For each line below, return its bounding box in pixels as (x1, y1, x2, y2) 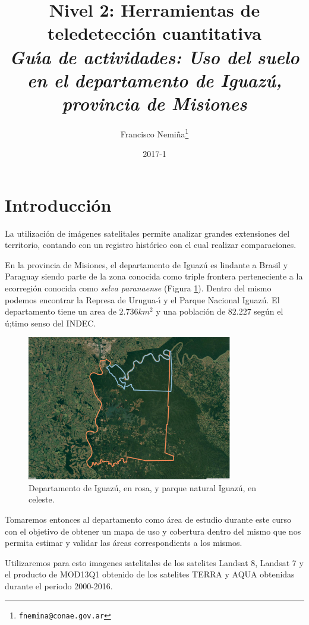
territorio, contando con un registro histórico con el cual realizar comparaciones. (5, 238, 297, 251)
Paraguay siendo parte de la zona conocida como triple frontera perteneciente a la (5, 270, 303, 282)
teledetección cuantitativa (48, 21, 261, 45)
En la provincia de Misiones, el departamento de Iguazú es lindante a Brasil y (5, 258, 288, 271)
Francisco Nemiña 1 (120, 125, 189, 140)
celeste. (29, 493, 55, 505)
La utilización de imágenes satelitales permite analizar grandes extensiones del (5, 227, 290, 239)
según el (254, 305, 283, 318)
